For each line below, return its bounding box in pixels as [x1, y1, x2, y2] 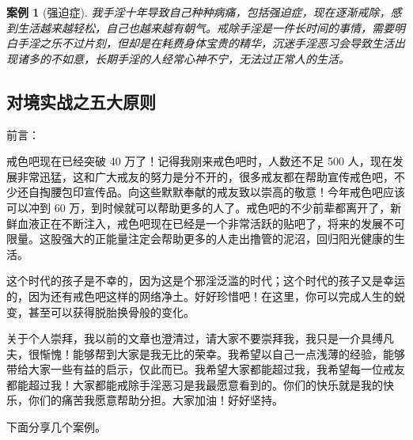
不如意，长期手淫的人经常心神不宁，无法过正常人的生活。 [50, 50, 350, 66]
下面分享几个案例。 [6, 419, 106, 435]
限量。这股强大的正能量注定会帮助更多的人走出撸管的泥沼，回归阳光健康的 [6, 230, 394, 247]
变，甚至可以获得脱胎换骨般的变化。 [6, 303, 195, 320]
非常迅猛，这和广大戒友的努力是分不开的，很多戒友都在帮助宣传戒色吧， [17, 168, 394, 184]
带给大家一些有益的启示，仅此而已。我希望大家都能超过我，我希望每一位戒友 [6, 361, 405, 377]
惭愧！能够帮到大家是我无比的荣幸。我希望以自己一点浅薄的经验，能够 [39, 345, 405, 362]
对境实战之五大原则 [6, 89, 156, 113]
